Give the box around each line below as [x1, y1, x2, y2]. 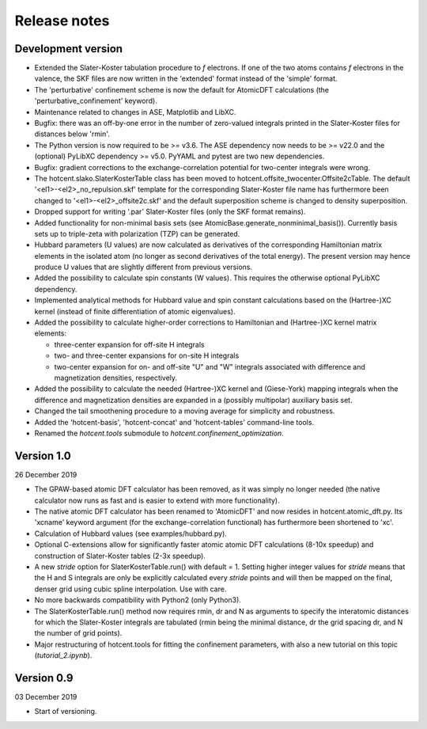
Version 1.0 [14, 449, 71, 462]
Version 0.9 [14, 671, 74, 685]
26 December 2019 [14, 469, 77, 479]
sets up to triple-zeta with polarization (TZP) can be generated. [34, 229, 240, 238]
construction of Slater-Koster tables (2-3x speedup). [34, 551, 206, 560]
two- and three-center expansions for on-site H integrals [54, 351, 240, 360]
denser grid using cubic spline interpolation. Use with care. [34, 584, 227, 594]
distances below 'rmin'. [34, 129, 110, 139]
